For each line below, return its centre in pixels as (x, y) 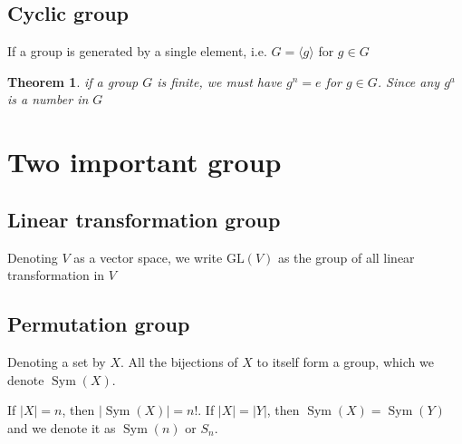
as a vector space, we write (148, 257)
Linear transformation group (144, 219)
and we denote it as (62, 427)
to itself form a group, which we (345, 361)
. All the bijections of (179, 361)
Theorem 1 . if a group (73, 81)
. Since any (409, 81)
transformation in (56, 275)
